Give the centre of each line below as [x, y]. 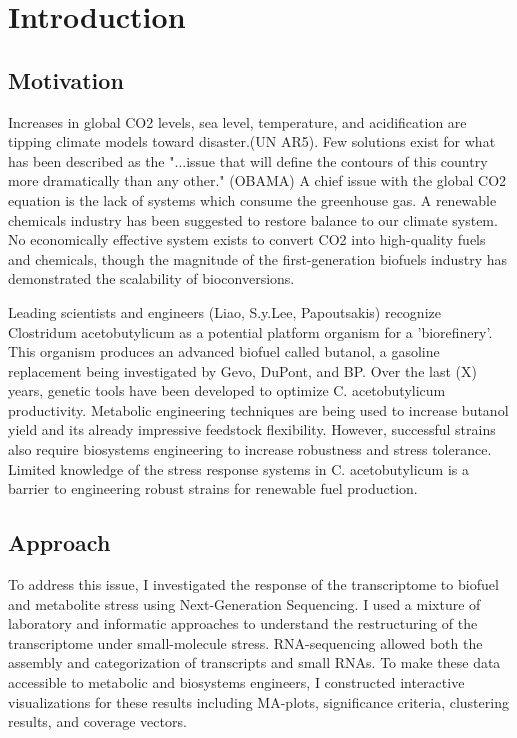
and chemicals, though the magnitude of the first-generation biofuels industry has [258, 258]
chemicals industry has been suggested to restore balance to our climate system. [253, 219]
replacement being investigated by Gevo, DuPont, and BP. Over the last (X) [242, 370]
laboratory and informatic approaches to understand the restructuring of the [243, 623]
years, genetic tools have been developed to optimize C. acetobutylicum [227, 390]
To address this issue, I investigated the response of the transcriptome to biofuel [253, 584]
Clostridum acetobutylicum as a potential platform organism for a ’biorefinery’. [250, 331]
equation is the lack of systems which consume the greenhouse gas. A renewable [252, 199]
